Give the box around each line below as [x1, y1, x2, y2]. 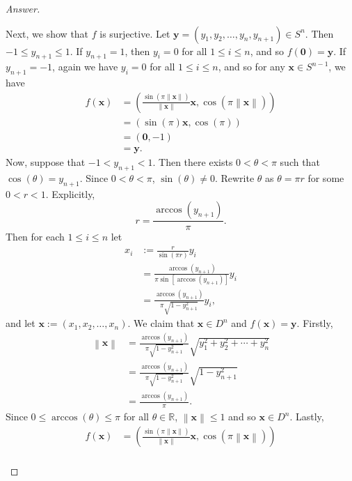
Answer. [6, 1, 40, 15]
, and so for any [218, 59, 285, 74]
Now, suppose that [6, 154, 86, 169]
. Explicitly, [45, 186, 95, 201]
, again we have [52, 59, 118, 74]
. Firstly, [296, 316, 333, 330]
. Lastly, [289, 409, 324, 424]
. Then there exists [152, 154, 233, 169]
